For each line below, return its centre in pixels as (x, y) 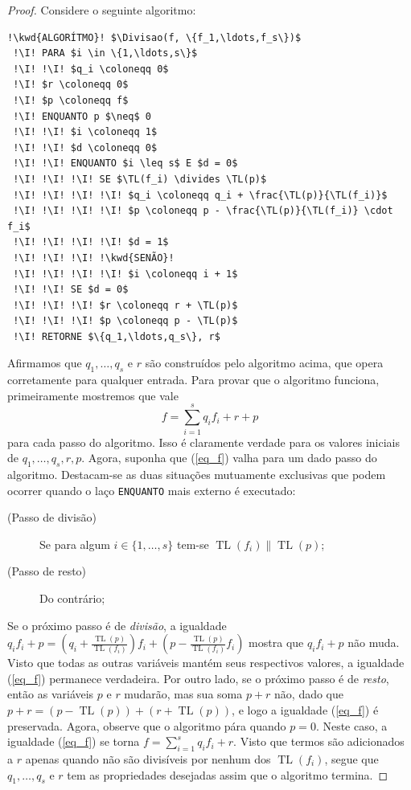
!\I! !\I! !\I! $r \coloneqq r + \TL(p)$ (125, 305)
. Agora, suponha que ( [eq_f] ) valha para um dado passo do (229, 458)
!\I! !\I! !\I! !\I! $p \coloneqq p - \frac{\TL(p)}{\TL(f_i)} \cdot (203, 211)
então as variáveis (51, 694)
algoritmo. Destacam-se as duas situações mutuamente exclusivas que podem (197, 474)
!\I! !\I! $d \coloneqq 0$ (85, 147)
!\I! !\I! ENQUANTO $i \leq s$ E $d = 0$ (125, 164)
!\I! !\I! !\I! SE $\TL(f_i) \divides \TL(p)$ (140, 179)
